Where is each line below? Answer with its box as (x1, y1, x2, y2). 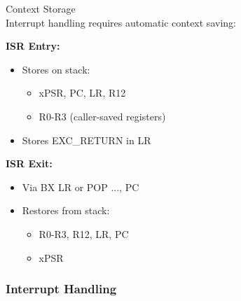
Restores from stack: (22, 203, 110, 218)
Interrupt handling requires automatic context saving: (6, 15, 236, 29)
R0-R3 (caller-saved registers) (39, 108, 166, 123)
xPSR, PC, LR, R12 (39, 85, 126, 100)
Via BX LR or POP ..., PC (22, 179, 139, 194)
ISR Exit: (6, 156, 53, 171)
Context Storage (6, 1, 76, 15)
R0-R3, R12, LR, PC (39, 226, 129, 241)
